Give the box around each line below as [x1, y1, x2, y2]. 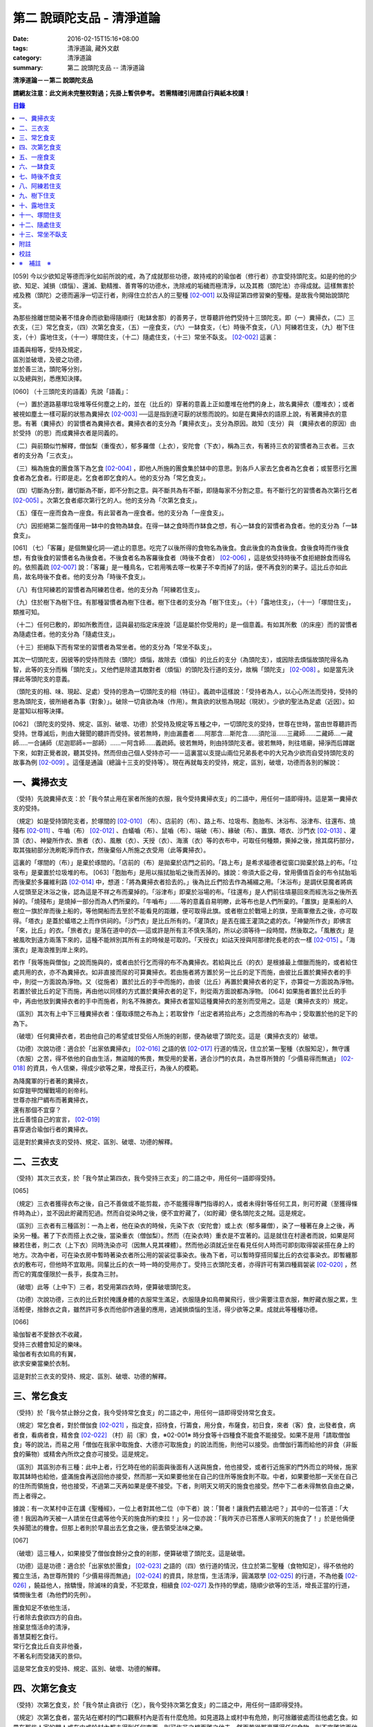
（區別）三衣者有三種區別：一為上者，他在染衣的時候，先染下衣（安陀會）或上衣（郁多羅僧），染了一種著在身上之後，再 [12, 1221, 355, 1230]
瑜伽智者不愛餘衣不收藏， [12, 1330, 86, 1339]
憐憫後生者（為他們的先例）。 [12, 1591, 95, 1599]
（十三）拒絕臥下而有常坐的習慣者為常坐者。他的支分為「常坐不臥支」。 [12, 642, 216, 651]
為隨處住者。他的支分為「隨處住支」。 [12, 630, 119, 638]
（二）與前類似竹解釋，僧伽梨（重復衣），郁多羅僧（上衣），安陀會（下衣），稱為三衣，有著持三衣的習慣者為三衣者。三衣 [12, 441, 355, 450]
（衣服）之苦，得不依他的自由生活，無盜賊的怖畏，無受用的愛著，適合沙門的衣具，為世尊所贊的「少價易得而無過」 [12, 1054, 340, 1062]
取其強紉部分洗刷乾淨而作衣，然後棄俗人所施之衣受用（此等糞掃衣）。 [12, 846, 210, 854]
